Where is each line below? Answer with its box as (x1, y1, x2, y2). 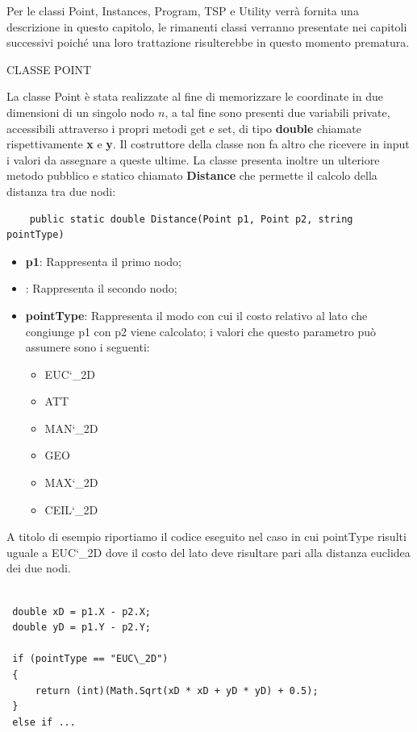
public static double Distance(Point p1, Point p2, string (29, 213, 353, 225)
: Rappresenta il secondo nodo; (25, 280, 177, 297)
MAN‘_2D (44, 419, 98, 436)
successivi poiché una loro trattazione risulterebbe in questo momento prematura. (6, 34, 410, 51)
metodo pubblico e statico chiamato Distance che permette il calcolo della (6, 167, 377, 184)
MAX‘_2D (44, 474, 98, 491)
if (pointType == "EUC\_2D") (12, 653, 169, 665)
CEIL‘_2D (44, 501, 98, 518)
